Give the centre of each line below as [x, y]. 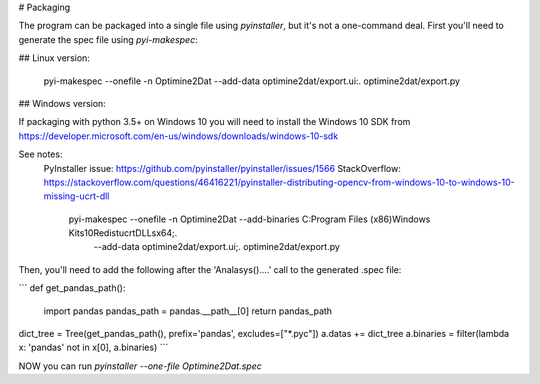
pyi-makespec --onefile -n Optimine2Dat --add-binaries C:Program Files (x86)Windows [249, 219]
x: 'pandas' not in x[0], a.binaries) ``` [93, 347]
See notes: [40, 154]
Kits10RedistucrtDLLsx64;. [123, 233]
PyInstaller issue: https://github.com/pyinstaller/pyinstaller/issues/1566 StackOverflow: [222, 168]
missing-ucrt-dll [76, 196]
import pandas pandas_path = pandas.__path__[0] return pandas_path [188, 311]
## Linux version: [54, 58]
